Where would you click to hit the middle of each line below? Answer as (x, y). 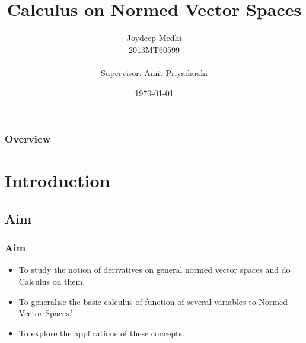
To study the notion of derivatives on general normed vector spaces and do (154, 270)
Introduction (58, 180)
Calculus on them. (52, 281)
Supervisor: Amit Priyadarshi (154, 72)
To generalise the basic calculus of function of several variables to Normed (153, 301)
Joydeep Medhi (154, 38)
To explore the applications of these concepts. (101, 333)
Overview (28, 139)
